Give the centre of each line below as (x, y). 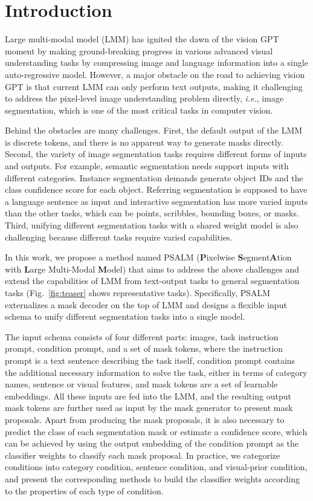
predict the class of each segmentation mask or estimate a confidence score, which (156, 431)
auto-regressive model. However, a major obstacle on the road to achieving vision (155, 74)
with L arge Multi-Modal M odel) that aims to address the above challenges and (152, 269)
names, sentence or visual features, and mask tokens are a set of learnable (141, 384)
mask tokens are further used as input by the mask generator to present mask (149, 408)
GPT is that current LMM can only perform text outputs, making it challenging (154, 86)
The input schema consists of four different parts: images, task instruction (142, 336)
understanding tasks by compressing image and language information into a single (156, 63)
